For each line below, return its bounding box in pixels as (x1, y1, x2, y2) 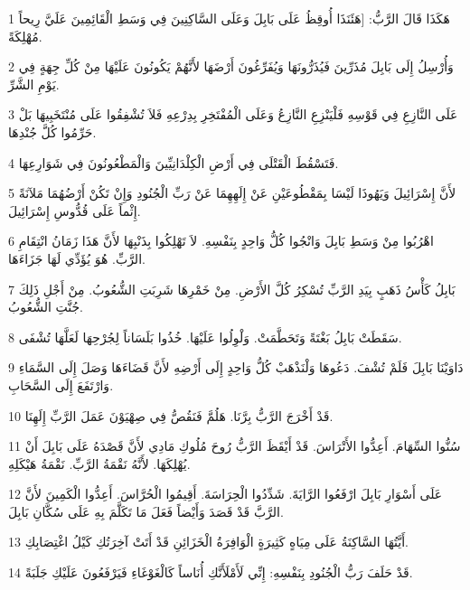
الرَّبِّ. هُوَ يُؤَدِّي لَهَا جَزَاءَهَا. (8, 248, 146, 267)
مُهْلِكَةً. (8, 26, 42, 45)
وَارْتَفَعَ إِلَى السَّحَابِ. (8, 375, 114, 394)
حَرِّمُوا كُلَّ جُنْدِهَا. (8, 122, 97, 141)
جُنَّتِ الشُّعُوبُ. (8, 297, 84, 316)
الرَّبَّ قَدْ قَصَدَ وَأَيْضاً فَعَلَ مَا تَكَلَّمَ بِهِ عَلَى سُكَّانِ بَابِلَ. (8, 501, 284, 520)
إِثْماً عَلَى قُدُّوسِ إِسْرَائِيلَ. (8, 201, 141, 220)
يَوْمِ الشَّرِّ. (8, 74, 60, 93)
